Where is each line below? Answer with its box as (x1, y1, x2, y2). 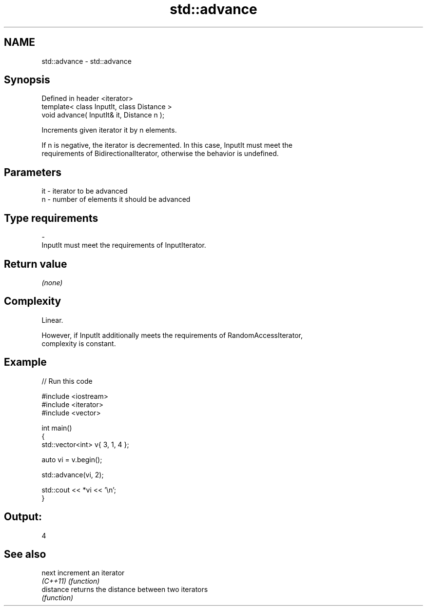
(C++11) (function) (41, 577, 100, 586)
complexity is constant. (41, 339, 116, 348)
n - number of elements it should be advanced (41, 195, 191, 204)
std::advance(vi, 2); (41, 470, 104, 479)
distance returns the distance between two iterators (41, 585, 208, 594)
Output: (4, 511, 42, 523)
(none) (41, 278, 63, 287)
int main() (41, 423, 72, 432)
